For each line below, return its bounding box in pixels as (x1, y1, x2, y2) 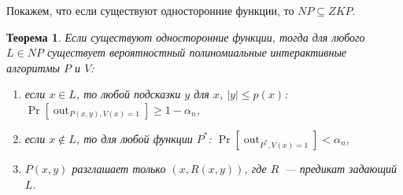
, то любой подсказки (76, 86, 181, 102)
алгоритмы (6, 59, 61, 75)
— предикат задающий (284, 160, 397, 176)
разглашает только (72, 160, 166, 176)
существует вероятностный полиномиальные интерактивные (46, 44, 347, 61)
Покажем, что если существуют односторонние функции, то (6, 2, 294, 18)
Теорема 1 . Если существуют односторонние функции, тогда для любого (6, 28, 365, 45)
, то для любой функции (76, 130, 193, 146)
